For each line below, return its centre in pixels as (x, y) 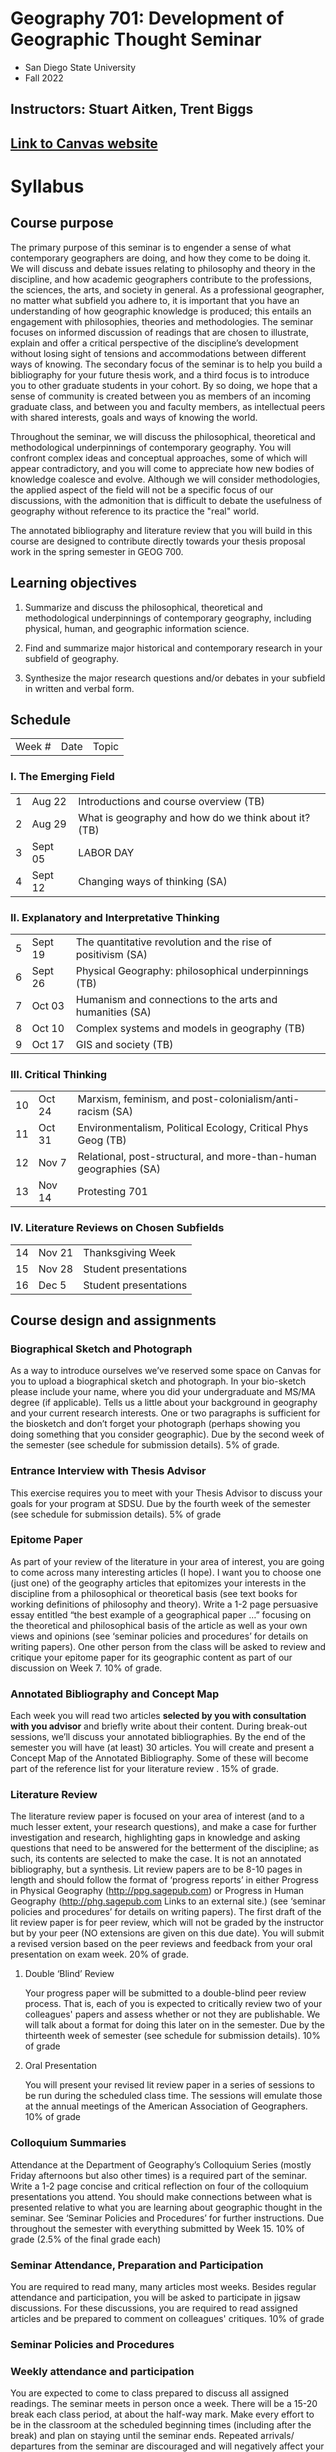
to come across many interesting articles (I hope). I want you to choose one (166, 1572)
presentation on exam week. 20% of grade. (100, 1954)
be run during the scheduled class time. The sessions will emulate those (173, 2096)
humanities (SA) (113, 1012)
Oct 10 (48, 1028)
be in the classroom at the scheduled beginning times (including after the (161, 2425)
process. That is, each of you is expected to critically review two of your (173, 2004)
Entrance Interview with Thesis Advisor (108, 1471)
